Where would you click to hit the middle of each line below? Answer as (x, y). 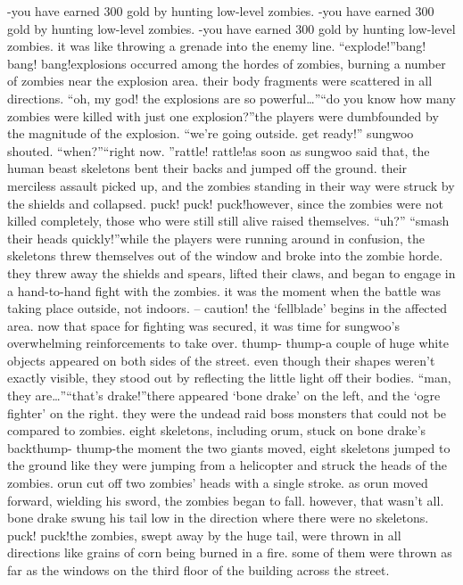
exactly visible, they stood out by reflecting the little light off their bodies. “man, (229, 378)
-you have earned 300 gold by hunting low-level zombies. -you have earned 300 (221, 11)
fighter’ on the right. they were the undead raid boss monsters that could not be (227, 412)
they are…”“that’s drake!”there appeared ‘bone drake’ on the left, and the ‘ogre (224, 395)
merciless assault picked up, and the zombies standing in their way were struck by (231, 185)
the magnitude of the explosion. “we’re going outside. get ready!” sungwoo (211, 133)
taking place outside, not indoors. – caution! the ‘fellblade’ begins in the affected (227, 308)
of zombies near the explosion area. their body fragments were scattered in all (220, 81)
